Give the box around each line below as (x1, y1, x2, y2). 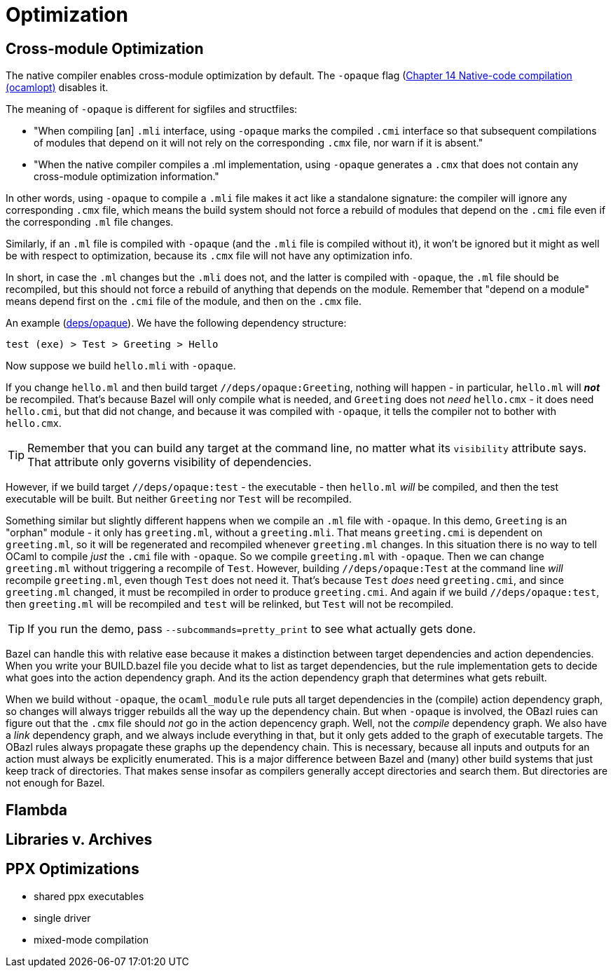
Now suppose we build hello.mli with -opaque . (6, 360, 236, 372)
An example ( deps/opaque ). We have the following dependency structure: (6, 317, 347, 329)
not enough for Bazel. (6, 777, 105, 789)
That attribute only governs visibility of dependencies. (27, 455, 312, 470)
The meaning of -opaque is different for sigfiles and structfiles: (6, 103, 298, 116)
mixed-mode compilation (34, 933, 149, 946)
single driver (34, 911, 91, 924)
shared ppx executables (34, 890, 144, 902)
